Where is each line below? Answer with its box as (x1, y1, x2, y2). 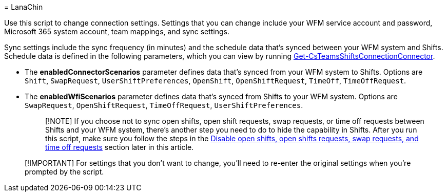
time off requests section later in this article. (45, 143, 194, 151)
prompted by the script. (25, 167, 104, 176)
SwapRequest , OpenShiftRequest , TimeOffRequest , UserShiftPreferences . (25, 101, 303, 110)
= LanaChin (4, 3, 43, 11)
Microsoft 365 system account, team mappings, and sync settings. (4, 27, 230, 36)
